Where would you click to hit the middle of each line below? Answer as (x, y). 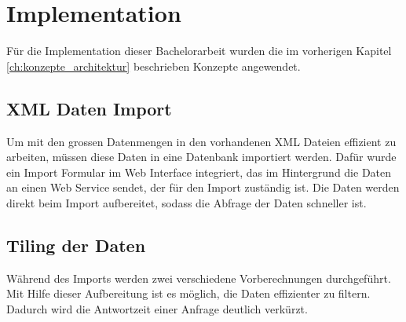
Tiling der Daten (76, 245)
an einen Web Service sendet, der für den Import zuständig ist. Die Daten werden (203, 187)
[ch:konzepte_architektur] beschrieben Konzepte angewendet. (154, 66)
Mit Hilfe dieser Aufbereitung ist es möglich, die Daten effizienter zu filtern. (188, 293)
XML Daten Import (89, 108)
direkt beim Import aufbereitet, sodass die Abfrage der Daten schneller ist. (187, 202)
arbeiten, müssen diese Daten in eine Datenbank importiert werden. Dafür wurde (201, 157)
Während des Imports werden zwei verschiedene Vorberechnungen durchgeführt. (199, 278)
